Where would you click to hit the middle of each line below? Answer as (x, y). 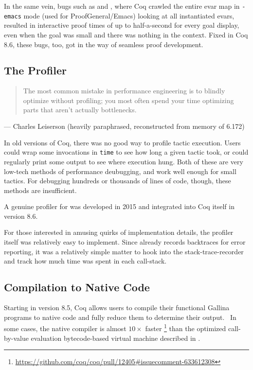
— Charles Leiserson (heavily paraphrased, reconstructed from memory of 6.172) (124, 126)
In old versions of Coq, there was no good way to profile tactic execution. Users (122, 142)
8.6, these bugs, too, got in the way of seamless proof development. (104, 44)
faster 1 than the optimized (186, 327)
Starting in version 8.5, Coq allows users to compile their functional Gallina (117, 308)
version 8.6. (21, 216)
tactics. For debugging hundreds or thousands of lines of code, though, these (117, 181)
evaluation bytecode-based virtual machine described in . (116, 338)
